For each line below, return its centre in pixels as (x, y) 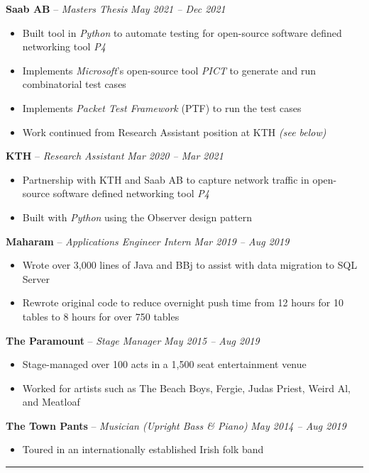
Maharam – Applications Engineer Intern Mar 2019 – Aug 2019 (148, 241)
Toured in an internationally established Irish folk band (143, 449)
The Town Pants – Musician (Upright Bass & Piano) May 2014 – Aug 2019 (176, 425)
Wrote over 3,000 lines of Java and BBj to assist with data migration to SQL (190, 265)
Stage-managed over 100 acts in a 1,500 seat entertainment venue (164, 364)
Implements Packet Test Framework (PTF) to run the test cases (162, 107)
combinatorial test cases (74, 84)
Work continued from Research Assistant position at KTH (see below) (174, 132)
